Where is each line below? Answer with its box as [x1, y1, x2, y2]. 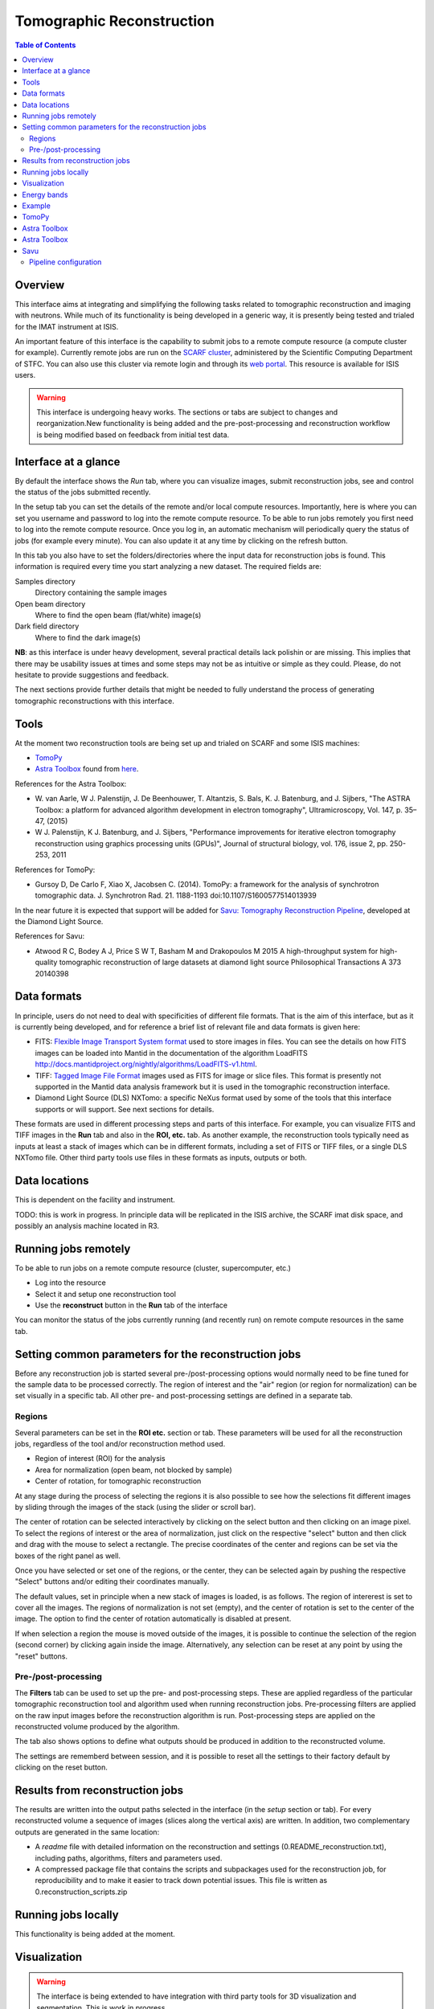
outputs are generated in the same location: [14, 1827, 160, 1836]
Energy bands [22, 190, 68, 199]
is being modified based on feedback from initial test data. [36, 430, 230, 440]
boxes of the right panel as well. [14, 1551, 121, 1561]
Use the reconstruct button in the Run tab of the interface [35, 1300, 228, 1310]
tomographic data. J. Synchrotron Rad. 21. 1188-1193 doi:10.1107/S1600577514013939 [35, 890, 317, 900]
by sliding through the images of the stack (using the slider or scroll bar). [14, 1502, 256, 1512]
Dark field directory [14, 621, 80, 631]
